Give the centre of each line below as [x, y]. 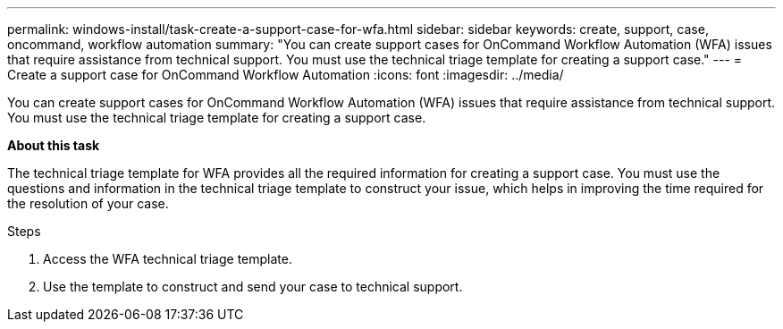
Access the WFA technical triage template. [168, 259]
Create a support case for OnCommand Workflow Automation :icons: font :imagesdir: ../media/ [286, 75]
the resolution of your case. [88, 203]
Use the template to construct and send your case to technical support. [253, 287]
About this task [54, 145]
